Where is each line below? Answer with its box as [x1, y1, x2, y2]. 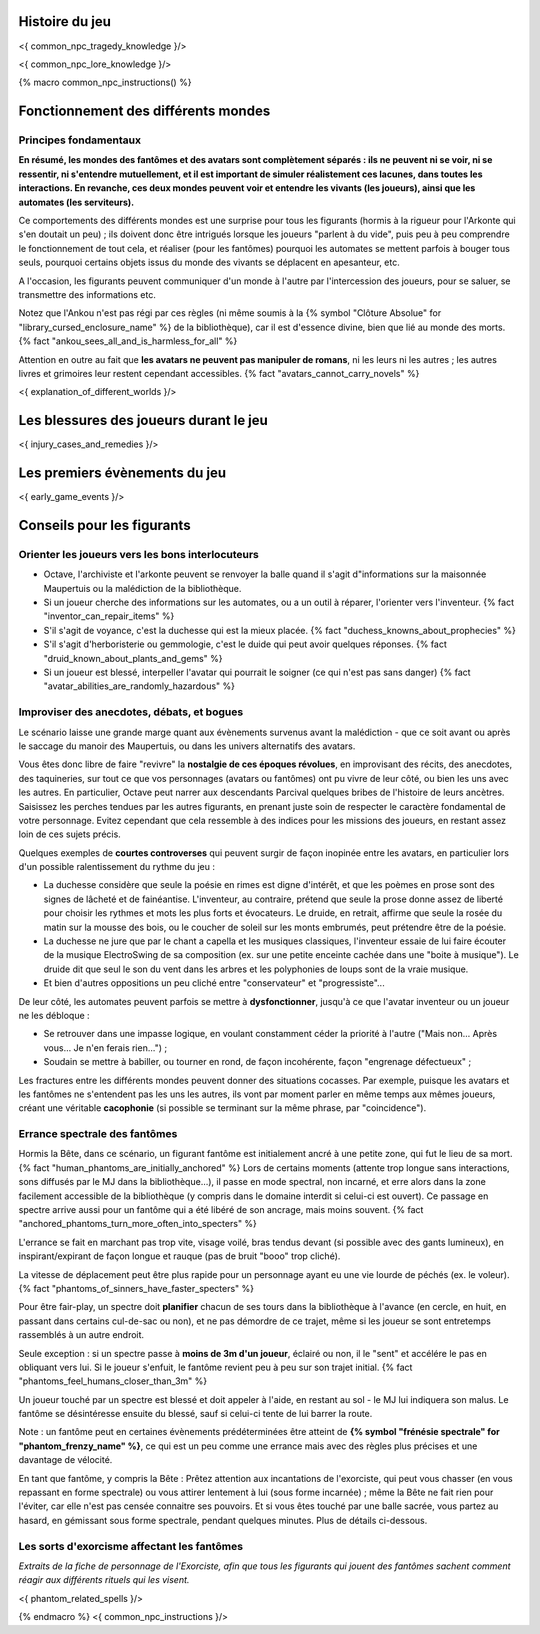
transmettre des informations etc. [18, 288, 157, 300]
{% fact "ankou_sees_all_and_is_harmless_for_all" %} [18, 335, 238, 347]
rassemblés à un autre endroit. [18, 1329, 145, 1341]
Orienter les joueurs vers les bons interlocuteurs [18, 547, 260, 561]
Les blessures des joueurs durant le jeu [18, 412, 269, 429]
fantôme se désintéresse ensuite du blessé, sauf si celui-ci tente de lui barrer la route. [18, 1408, 373, 1420]
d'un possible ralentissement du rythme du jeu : [18, 861, 215, 873]
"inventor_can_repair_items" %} [43, 610, 175, 622]
